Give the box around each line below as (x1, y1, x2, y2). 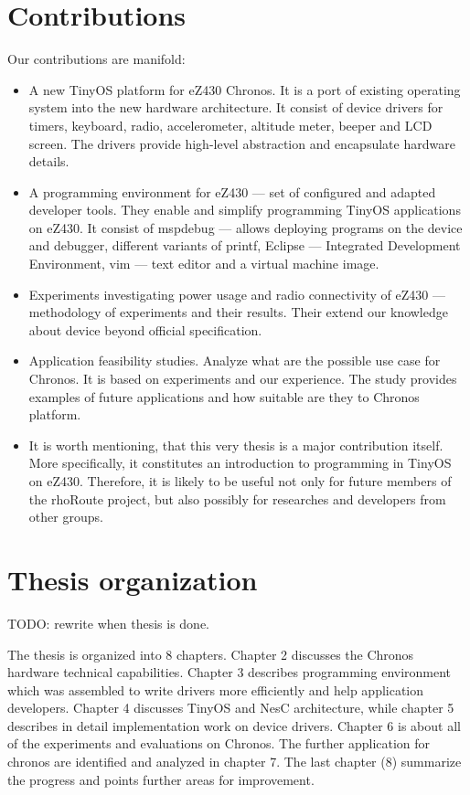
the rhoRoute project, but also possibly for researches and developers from (28, 489, 446, 508)
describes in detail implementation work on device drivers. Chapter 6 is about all (7, 715, 461, 735)
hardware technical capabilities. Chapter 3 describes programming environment (7, 662, 452, 682)
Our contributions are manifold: (7, 49, 186, 69)
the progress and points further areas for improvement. (7, 769, 315, 789)
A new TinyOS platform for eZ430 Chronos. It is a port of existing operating (28, 79, 461, 99)
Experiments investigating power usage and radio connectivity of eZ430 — (28, 284, 445, 303)
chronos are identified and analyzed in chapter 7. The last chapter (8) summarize (7, 752, 462, 771)
